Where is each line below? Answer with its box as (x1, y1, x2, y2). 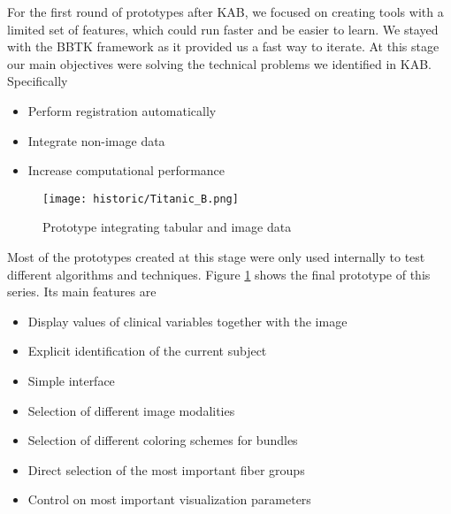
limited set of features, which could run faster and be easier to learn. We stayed (7, 19, 439, 38)
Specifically (7, 72, 68, 90)
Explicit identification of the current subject (27, 341, 267, 360)
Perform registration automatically (27, 101, 217, 119)
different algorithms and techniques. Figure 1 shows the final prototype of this (7, 265, 431, 283)
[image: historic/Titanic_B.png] (42, 192, 239, 205)
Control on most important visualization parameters (27, 490, 311, 509)
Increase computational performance (27, 161, 225, 180)
